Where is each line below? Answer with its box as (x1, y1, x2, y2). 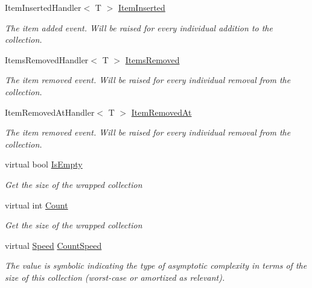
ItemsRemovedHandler (5, 53, 89, 66)
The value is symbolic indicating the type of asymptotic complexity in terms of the (5, 259, 307, 272)
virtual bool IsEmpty (5, 158, 83, 171)
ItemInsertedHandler (5, 1, 81, 13)
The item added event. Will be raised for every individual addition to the (5, 21, 273, 34)
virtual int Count (5, 198, 68, 211)
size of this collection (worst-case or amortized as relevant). (5, 271, 225, 283)
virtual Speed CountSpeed (5, 239, 102, 251)
